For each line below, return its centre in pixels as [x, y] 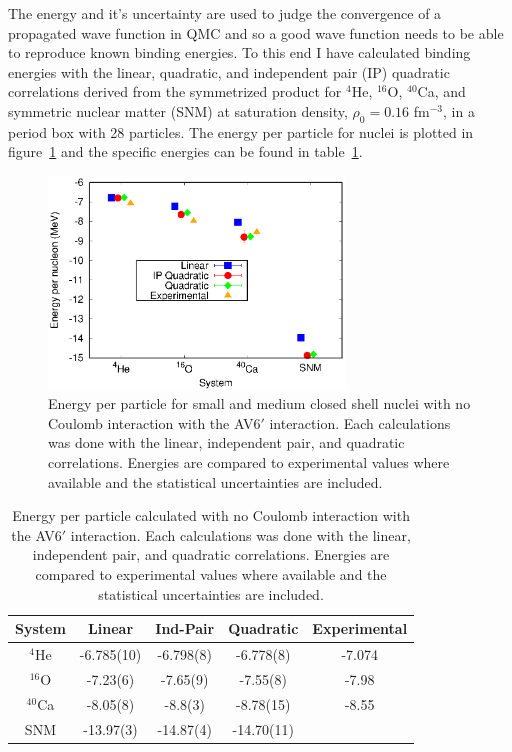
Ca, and [441, 91]
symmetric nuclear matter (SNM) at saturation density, [178, 110]
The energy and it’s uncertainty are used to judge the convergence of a [225, 13]
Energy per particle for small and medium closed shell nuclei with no [259, 403]
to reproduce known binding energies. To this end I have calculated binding [239, 52]
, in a [458, 110]
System [40, 628]
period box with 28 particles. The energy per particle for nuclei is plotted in [241, 131]
